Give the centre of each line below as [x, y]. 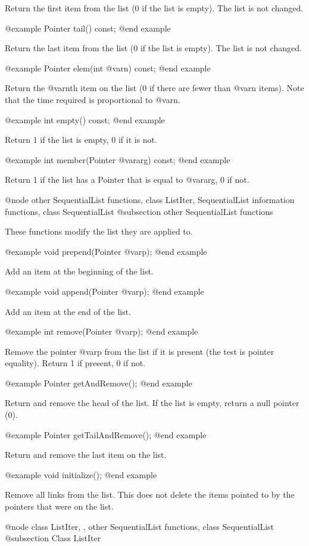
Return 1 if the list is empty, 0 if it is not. [81, 140]
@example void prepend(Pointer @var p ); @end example [106, 251]
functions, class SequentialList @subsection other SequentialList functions [139, 211]
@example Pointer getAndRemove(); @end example [99, 383]
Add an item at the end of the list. [68, 311]
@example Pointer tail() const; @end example [88, 28]
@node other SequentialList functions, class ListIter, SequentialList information [150, 199]
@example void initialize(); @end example [81, 474]
